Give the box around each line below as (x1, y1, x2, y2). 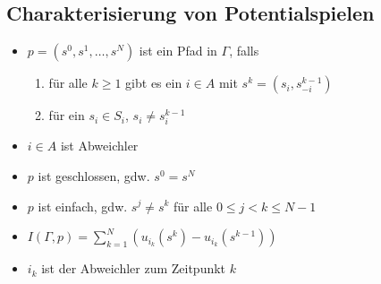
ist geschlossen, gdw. (38, 166, 150, 185)
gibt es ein (125, 73, 182, 92)
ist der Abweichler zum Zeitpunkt (41, 259, 226, 278)
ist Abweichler (60, 136, 139, 155)
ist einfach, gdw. (38, 196, 128, 215)
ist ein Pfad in (139, 41, 217, 60)
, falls (229, 41, 259, 60)
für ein (48, 106, 85, 125)
